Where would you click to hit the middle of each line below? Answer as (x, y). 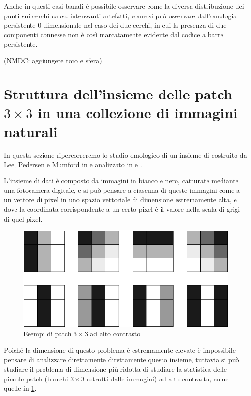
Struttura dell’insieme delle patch (118, 93)
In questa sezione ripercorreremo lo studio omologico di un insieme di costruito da (125, 155)
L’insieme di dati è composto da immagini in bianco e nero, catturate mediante (121, 181)
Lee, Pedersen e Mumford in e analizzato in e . (73, 164)
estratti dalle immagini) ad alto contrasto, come (158, 378)
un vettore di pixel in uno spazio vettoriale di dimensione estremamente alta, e (120, 199)
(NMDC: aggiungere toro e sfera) (53, 60)
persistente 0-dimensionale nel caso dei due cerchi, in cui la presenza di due (115, 25)
